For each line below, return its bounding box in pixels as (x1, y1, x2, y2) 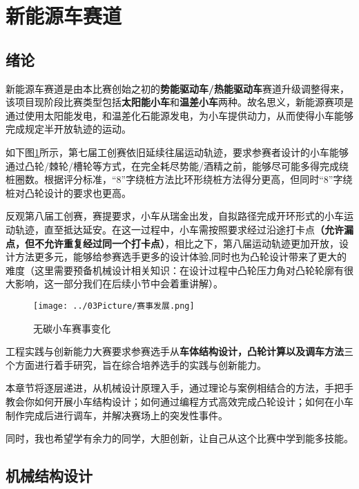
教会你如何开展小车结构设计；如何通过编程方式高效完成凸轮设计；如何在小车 (6, 394, 353, 408)
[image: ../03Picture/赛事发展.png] (33, 300, 195, 311)
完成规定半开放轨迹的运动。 (6, 122, 131, 136)
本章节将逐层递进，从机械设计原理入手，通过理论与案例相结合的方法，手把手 (6, 381, 353, 395)
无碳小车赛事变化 (33, 320, 110, 335)
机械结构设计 (6, 465, 93, 486)
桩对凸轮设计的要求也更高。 (6, 185, 131, 200)
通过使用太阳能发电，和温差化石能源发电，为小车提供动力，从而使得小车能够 (6, 108, 353, 122)
